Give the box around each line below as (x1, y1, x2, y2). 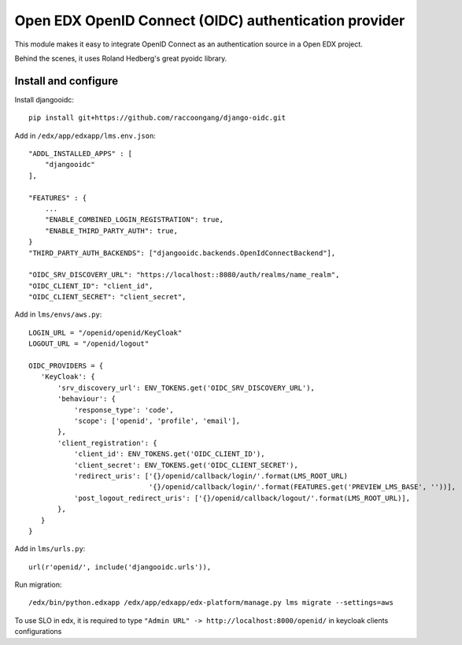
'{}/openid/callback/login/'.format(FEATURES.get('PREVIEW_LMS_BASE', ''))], (148, 483, 456, 491)
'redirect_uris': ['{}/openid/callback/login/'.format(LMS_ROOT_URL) (73, 471, 349, 480)
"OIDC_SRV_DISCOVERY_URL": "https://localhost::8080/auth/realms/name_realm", (28, 270, 340, 280)
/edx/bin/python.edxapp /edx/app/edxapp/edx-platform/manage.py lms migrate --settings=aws (28, 599, 394, 607)
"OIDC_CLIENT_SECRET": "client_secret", (28, 292, 187, 302)
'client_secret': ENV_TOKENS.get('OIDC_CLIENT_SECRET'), (73, 461, 298, 469)
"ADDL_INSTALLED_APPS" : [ (28, 150, 133, 158)
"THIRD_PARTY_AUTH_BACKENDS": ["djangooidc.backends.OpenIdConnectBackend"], (28, 248, 336, 258)
